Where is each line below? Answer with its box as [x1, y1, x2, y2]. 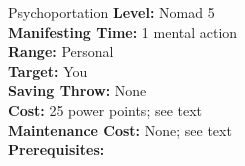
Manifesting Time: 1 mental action [8, 21, 238, 42]
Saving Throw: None [8, 80, 147, 101]
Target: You [8, 60, 88, 81]
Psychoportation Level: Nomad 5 [8, 2, 215, 22]
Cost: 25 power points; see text [8, 99, 203, 120]
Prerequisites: [8, 139, 105, 160]
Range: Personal [8, 41, 114, 62]
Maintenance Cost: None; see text [8, 119, 232, 140]
